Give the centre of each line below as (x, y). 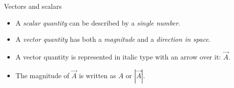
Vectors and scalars (33, 6)
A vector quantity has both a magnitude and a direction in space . (113, 39)
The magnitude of (42, 75)
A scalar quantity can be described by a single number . (98, 22)
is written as (97, 75)
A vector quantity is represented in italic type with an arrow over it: (118, 57)
